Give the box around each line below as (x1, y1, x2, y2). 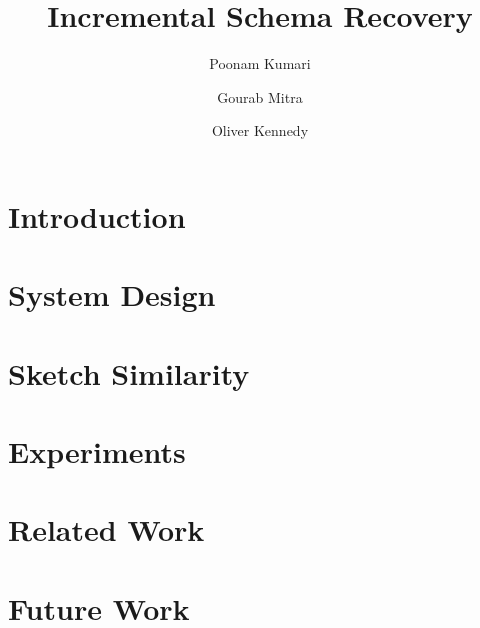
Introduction (8, 195, 186, 236)
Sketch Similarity (8, 352, 250, 393)
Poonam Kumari (209, 53, 311, 74)
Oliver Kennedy (211, 120, 309, 141)
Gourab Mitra (217, 86, 303, 107)
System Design (8, 274, 216, 315)
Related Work (8, 509, 205, 550)
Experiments (8, 431, 186, 472)
